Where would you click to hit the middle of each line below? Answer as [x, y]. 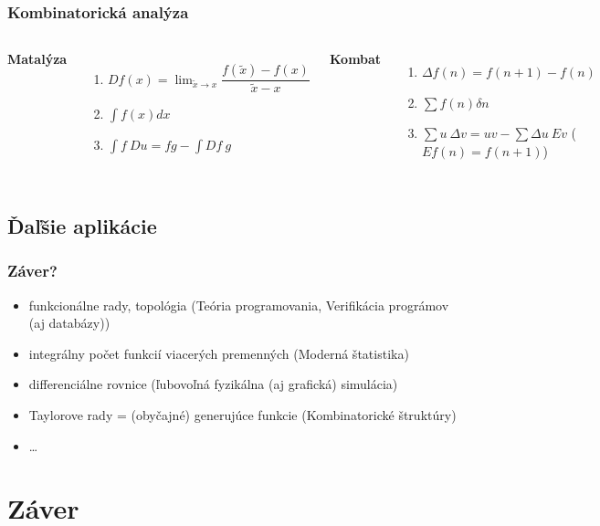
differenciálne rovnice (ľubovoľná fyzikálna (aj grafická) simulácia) [213, 384]
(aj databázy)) [69, 323]
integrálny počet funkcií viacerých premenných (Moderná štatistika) [219, 353]
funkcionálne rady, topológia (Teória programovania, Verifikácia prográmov [239, 305]
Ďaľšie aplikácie [82, 225]
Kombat [355, 59]
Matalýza [37, 59]
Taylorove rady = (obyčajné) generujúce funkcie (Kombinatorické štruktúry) [242, 414]
